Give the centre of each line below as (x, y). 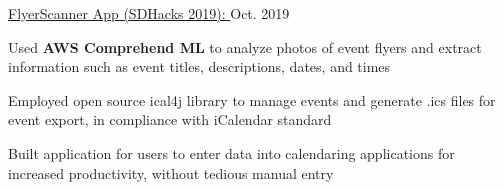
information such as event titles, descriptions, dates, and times (199, 66)
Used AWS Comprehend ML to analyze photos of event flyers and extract (245, 46)
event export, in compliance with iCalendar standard (170, 119)
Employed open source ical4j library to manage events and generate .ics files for (252, 99)
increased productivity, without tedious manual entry (171, 172)
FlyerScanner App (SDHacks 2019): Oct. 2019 (149, 13)
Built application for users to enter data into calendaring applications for (231, 152)
